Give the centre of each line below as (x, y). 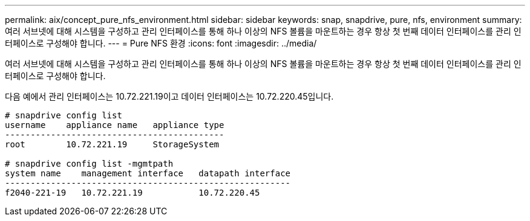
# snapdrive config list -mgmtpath (89, 164)
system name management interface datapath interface (148, 173)
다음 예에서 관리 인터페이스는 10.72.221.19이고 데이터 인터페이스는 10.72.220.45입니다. (169, 96)
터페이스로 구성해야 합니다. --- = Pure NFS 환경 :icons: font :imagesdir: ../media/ (161, 43)
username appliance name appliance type (115, 125)
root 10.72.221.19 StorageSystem (112, 144)
